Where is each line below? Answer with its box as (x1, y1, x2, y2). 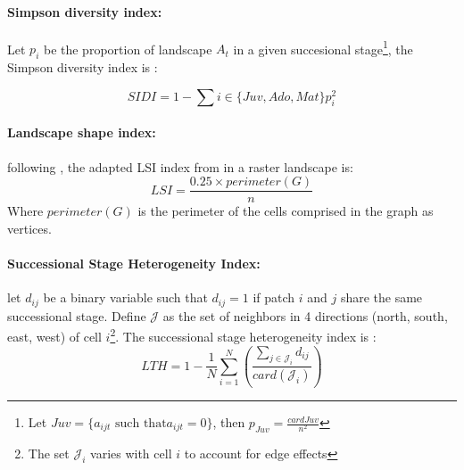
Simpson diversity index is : (7, 58, 158, 77)
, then (212, 413, 245, 432)
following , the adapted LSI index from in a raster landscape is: (7, 157, 353, 176)
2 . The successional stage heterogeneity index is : (110, 325, 377, 345)
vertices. (7, 219, 52, 237)
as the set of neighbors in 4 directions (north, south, (162, 306, 448, 325)
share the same (340, 288, 423, 307)
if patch (253, 288, 295, 307)
